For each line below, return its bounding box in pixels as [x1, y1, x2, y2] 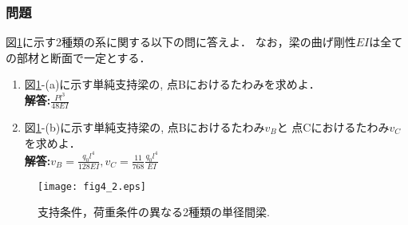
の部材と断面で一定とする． [6, 49, 151, 65]
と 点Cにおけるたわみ [276, 118, 390, 135]
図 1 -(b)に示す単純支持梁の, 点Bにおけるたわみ [24, 118, 265, 135]
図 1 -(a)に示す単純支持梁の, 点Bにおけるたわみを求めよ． [24, 76, 320, 93]
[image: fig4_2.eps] [38, 180, 147, 192]
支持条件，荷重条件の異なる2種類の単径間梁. [38, 203, 270, 220]
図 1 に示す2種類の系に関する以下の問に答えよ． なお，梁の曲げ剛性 [6, 34, 356, 50]
